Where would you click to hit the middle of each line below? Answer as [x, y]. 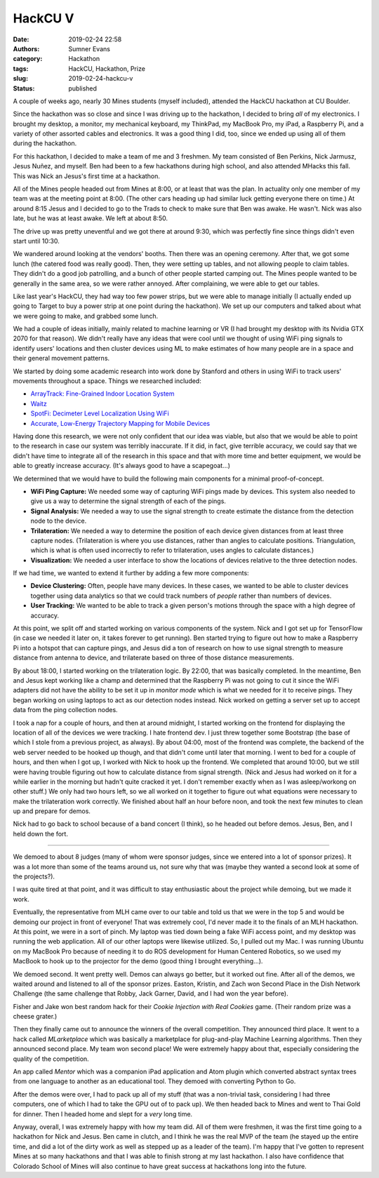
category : [28, 59]
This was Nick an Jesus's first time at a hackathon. [87, 176]
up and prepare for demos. [52, 811]
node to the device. [59, 521]
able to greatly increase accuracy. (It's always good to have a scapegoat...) [122, 466]
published [83, 88]
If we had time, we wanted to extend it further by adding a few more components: [131, 573]
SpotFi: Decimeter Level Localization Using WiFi [100, 413]
